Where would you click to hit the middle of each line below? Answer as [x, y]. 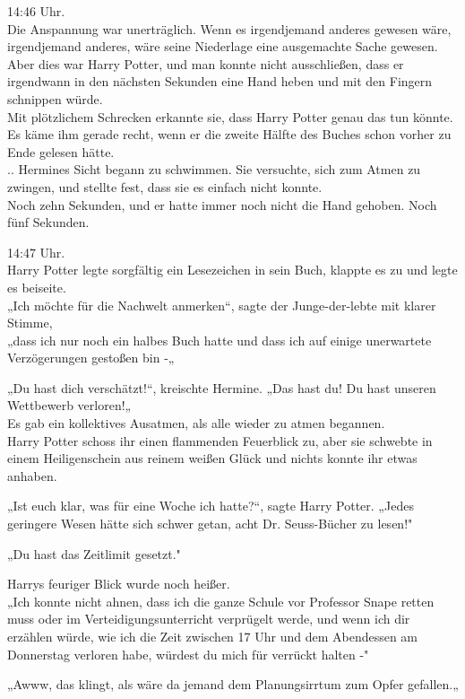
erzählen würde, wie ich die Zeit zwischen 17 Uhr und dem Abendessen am [213, 636]
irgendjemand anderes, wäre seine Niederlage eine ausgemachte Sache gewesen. [223, 46]
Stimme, [30, 323]
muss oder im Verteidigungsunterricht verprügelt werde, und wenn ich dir [209, 619]
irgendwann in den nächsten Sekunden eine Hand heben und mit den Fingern [220, 81]
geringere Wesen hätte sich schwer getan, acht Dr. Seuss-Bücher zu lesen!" [210, 524]
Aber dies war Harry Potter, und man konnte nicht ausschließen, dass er [206, 63]
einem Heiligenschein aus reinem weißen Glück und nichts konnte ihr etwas [212, 458]
